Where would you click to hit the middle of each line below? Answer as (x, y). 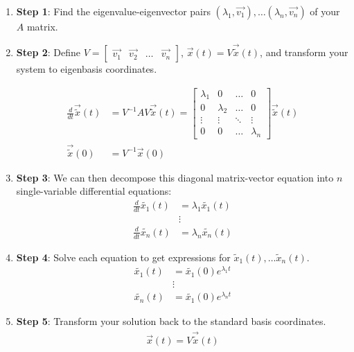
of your (325, 11)
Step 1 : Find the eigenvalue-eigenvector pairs (113, 11)
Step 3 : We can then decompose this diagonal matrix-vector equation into (175, 177)
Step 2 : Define (48, 52)
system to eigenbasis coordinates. (87, 69)
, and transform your (304, 52)
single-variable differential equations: (94, 191)
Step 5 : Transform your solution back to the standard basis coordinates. (171, 321)
